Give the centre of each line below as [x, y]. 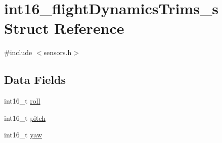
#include [18, 52]
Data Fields [35, 80]
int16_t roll [22, 101]
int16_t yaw [23, 135]
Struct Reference [64, 28]
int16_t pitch [25, 117]
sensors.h [58, 52]
